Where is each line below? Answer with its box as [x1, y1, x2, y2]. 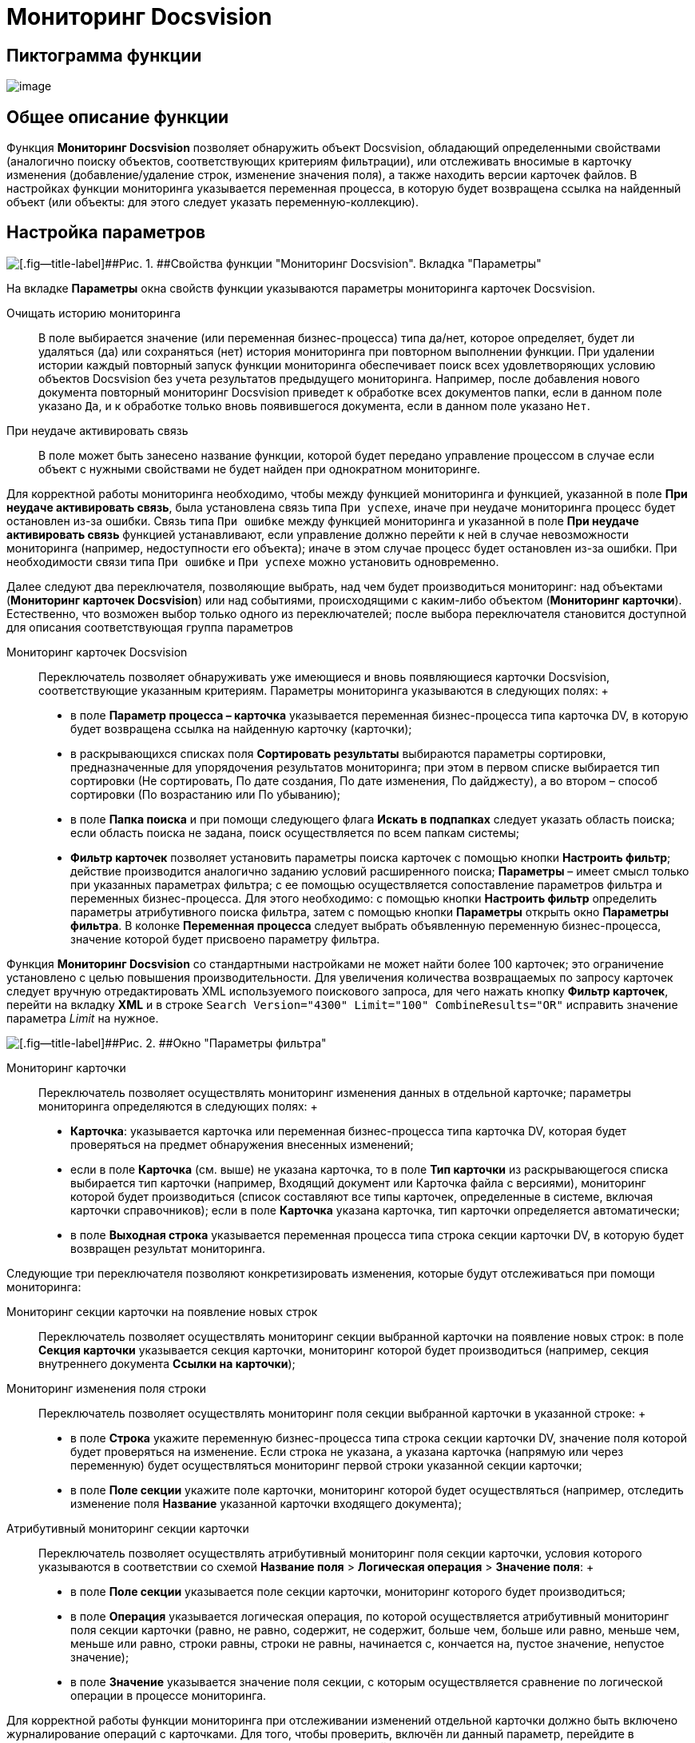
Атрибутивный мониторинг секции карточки [6, 1521, 249, 1535]
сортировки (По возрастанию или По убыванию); [70, 787, 340, 801]
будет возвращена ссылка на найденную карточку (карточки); [70, 721, 412, 736]
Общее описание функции [6, 106, 229, 127]
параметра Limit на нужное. [6, 1011, 159, 1025]
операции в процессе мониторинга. [70, 1688, 267, 1702]
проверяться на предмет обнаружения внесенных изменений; [70, 1137, 414, 1151]
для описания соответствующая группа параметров [6, 620, 293, 634]
